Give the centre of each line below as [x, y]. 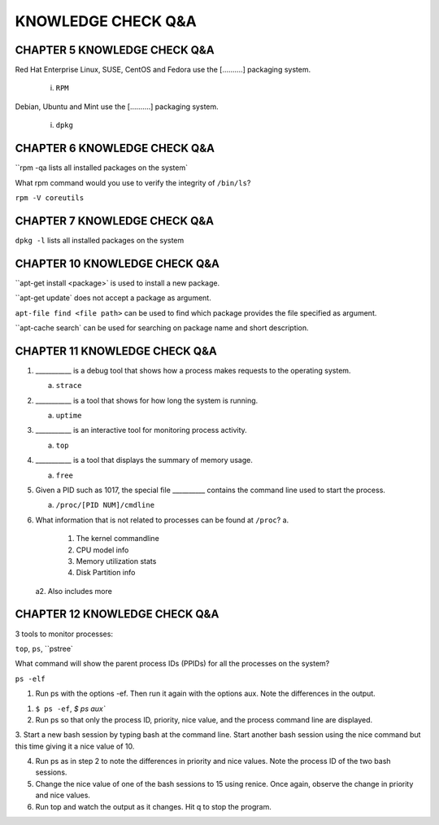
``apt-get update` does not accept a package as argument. [113, 298]
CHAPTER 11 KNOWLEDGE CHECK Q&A [116, 351]
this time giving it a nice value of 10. [75, 746]
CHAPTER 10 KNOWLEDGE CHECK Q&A [117, 263]
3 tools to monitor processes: [64, 634]
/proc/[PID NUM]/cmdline [105, 505]
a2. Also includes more [74, 591]
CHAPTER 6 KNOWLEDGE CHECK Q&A [115, 148]
